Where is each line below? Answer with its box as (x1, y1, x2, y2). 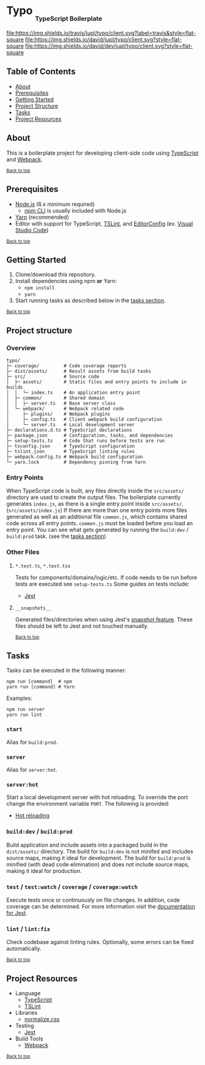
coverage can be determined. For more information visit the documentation (6, 902, 195, 910)
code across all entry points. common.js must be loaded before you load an (6, 520, 193, 527)
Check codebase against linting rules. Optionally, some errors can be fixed (6, 938, 194, 946)
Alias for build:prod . (6, 738, 58, 746)
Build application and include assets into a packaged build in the (6, 841, 168, 849)
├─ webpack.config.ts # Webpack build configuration (6, 454, 143, 460)
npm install (24, 285, 55, 291)
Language (15, 990, 41, 997)
